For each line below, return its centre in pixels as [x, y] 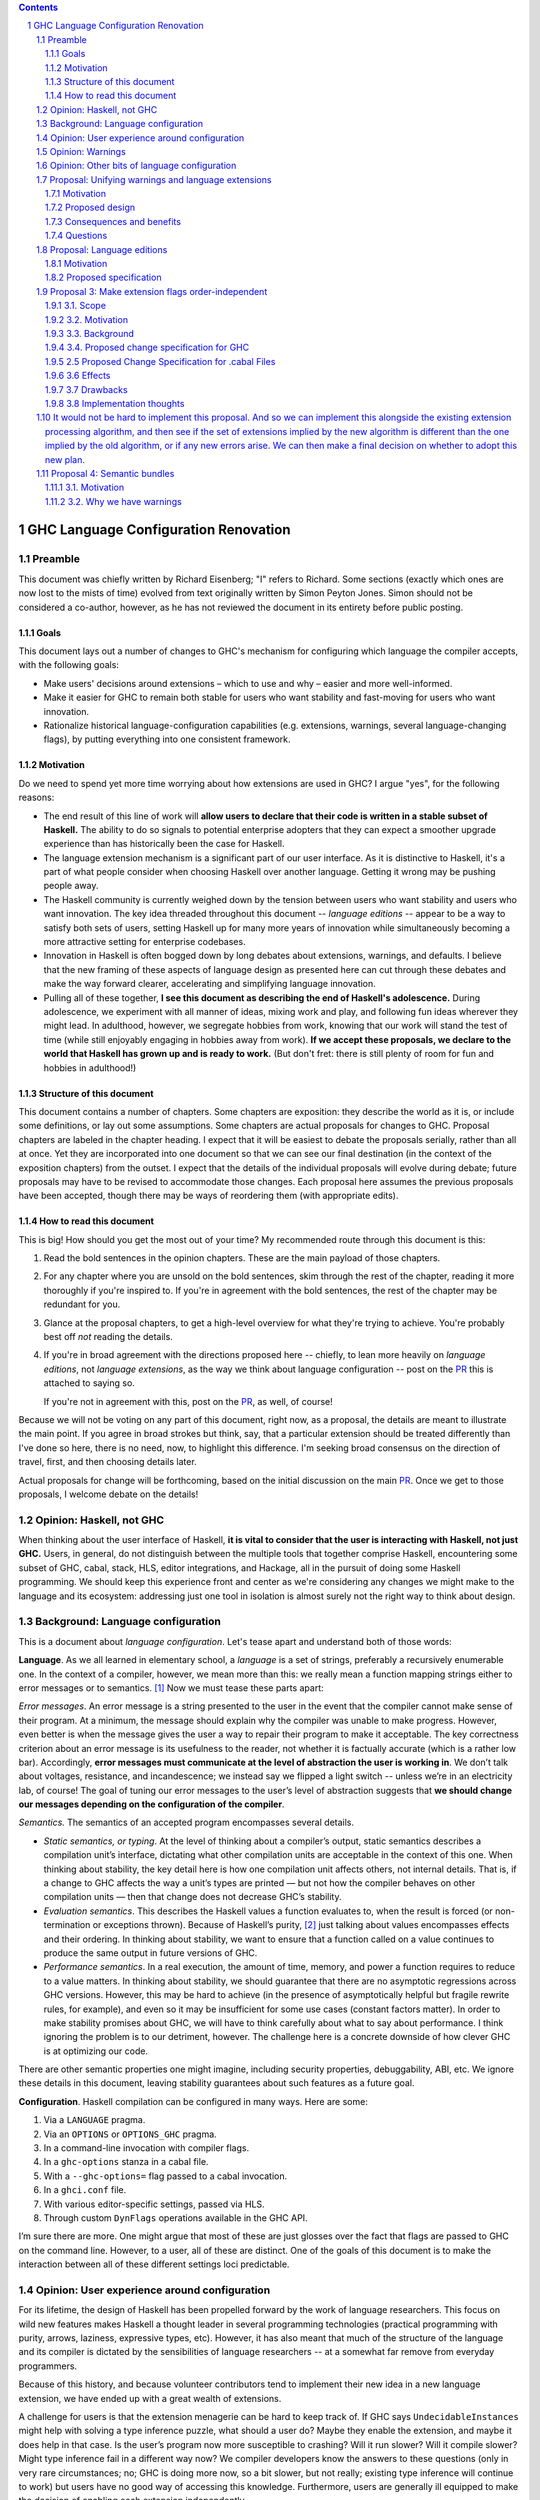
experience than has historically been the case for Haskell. [164, 844]
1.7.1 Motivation [76, 194]
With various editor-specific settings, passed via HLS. [154, 2204]
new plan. [65, 459]
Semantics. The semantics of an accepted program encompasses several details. [186, 1822]
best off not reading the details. [108, 1337]
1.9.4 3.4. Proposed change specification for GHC [147, 347]
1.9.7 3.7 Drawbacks [87, 389]
